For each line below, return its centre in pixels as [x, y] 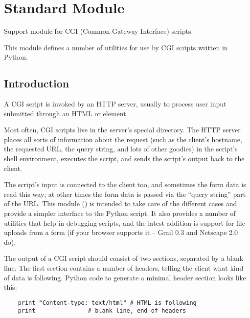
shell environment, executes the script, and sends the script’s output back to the [124, 159]
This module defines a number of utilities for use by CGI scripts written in [116, 47]
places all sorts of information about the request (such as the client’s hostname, [123, 139]
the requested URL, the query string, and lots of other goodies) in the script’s [121, 149]
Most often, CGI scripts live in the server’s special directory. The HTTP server [122, 130]
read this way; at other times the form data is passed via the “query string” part [125, 194]
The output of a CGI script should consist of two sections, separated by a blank [124, 258]
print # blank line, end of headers [102, 311]
